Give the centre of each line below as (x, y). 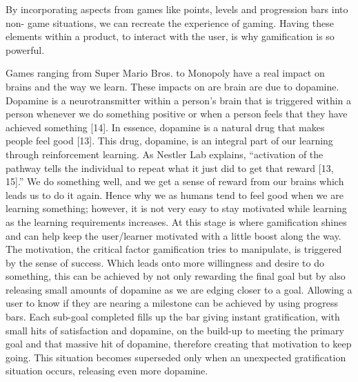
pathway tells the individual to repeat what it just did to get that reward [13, (170, 168)
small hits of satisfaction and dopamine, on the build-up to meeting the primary (175, 330)
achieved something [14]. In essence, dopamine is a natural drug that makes (165, 127)
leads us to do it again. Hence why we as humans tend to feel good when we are (175, 194)
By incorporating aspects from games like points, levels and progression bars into (177, 9)
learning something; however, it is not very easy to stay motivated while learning (176, 208)
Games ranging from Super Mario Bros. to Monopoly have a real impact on (165, 73)
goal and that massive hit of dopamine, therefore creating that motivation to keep (179, 344)
